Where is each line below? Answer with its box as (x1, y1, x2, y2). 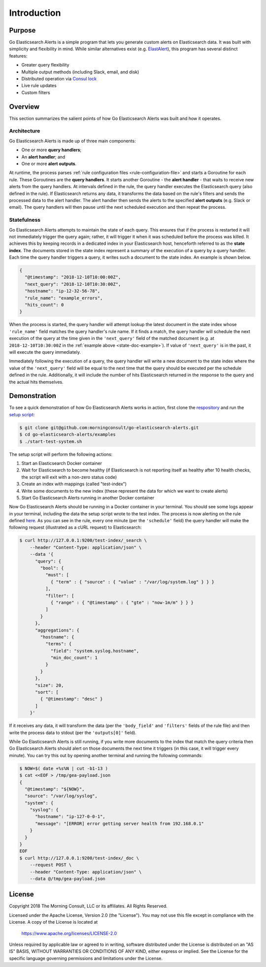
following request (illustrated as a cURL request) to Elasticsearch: (9, 525, 142, 531)
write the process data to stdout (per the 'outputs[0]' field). (9, 730, 136, 735)
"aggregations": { (35, 627, 80, 633)
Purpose (9, 26, 36, 34)
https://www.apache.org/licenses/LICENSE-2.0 (21, 930, 117, 936)
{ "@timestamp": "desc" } (40, 696, 103, 702)
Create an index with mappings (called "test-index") (21, 481, 127, 487)
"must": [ (45, 572, 69, 578)
